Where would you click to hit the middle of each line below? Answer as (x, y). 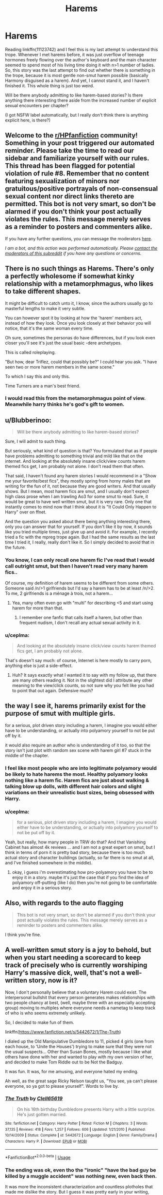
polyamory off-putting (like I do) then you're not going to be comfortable (84, 882)
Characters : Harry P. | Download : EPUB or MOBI (46, 1141)
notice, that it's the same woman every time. (49, 328)
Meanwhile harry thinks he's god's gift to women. (65, 404)
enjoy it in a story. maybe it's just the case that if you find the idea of (80, 877)
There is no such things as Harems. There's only (80, 269)
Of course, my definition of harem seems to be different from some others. (80, 583)
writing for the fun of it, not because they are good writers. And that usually (81, 486)
